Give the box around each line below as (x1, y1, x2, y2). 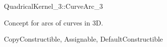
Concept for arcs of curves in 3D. (4, 17, 103, 27)
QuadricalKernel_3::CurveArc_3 (4, 1, 103, 11)
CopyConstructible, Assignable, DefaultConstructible (4, 34, 163, 44)
